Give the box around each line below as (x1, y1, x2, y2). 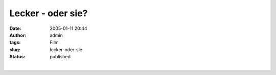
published (50, 54, 71, 60)
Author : (9, 32, 27, 38)
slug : (9, 46, 20, 53)
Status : (9, 54, 26, 60)
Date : (9, 25, 21, 31)
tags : (9, 40, 21, 46)
